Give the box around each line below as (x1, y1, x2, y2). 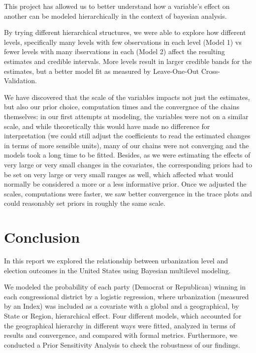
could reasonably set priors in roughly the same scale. (4, 198, 165, 208)
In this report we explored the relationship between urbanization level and (4, 256, 228, 265)
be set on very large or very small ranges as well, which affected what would (4, 169, 233, 179)
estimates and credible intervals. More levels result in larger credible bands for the (4, 56, 252, 66)
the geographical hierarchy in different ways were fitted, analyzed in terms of (4, 320, 235, 330)
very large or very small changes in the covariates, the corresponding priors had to (4, 159, 252, 169)
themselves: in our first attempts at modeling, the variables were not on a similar (4, 111, 249, 121)
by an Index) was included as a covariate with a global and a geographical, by (4, 301, 239, 311)
